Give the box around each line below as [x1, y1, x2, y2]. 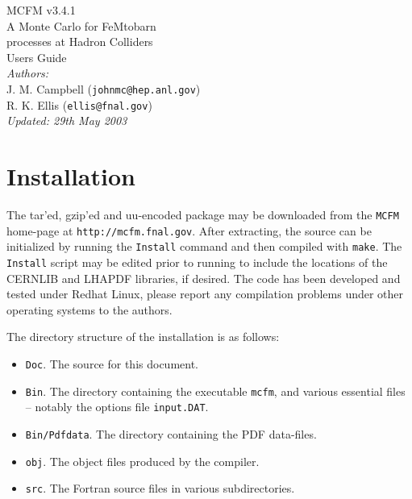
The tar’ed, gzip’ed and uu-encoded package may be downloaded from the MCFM [6, 206, 399, 222]
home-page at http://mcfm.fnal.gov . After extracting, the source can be [6, 222, 372, 239]
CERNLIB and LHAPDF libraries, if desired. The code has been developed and [6, 269, 401, 286]
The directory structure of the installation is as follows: [6, 328, 280, 345]
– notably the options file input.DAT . [25, 398, 209, 415]
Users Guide [6, 48, 67, 65]
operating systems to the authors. [6, 301, 173, 318]
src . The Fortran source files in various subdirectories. [25, 480, 295, 497]
